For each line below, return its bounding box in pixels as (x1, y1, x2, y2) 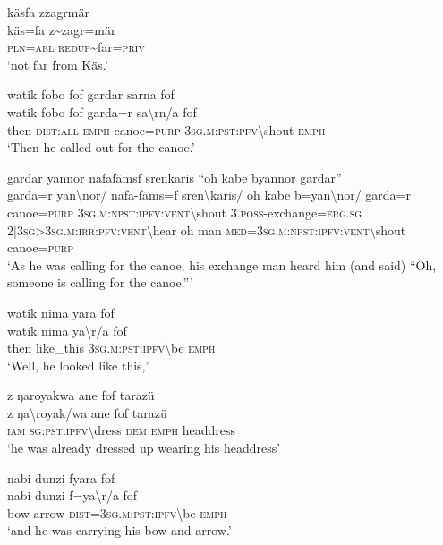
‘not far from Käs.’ (7, 55, 108, 73)
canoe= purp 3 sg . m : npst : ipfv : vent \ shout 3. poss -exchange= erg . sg (7, 202, 362, 221)
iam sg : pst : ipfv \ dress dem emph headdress (7, 421, 235, 439)
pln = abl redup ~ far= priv (7, 38, 145, 56)
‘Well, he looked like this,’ (7, 355, 149, 374)
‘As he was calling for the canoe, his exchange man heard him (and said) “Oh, (7, 255, 437, 274)
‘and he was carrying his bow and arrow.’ (7, 521, 232, 540)
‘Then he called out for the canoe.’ (7, 138, 195, 157)
